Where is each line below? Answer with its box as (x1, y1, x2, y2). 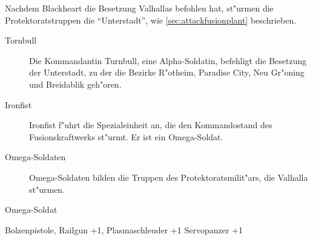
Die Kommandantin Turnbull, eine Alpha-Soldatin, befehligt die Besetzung (29, 54, 307, 66)
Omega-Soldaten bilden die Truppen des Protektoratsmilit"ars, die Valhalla (29, 170, 308, 183)
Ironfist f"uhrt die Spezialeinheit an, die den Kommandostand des (29, 118, 272, 131)
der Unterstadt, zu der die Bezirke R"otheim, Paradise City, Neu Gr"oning (29, 66, 305, 79)
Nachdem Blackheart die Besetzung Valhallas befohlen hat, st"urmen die (5, 2, 274, 14)
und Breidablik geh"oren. (29, 77, 122, 90)
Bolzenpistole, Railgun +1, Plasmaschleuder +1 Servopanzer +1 (5, 223, 243, 236)
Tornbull (5, 34, 37, 47)
